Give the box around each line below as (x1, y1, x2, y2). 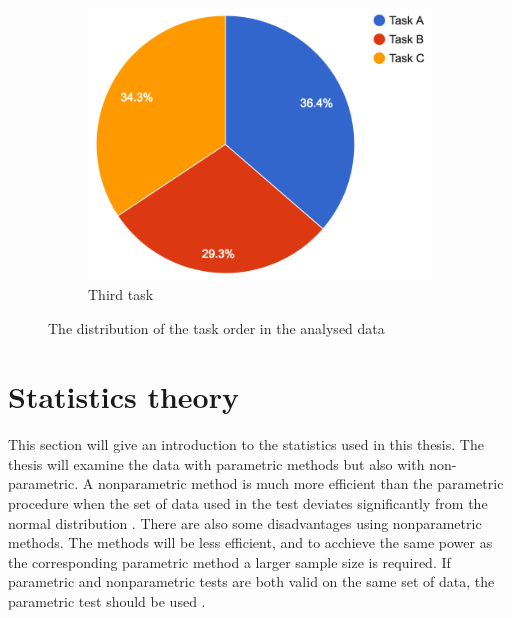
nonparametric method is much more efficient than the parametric (97, 473, 504, 494)
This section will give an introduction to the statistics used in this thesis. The (8, 434, 484, 455)
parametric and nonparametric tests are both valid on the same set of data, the (8, 571, 495, 592)
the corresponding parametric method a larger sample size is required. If (8, 551, 451, 572)
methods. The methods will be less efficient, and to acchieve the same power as (8, 532, 493, 553)
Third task (88, 283, 154, 304)
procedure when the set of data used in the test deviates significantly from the (8, 493, 488, 514)
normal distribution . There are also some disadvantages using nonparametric (8, 512, 482, 533)
